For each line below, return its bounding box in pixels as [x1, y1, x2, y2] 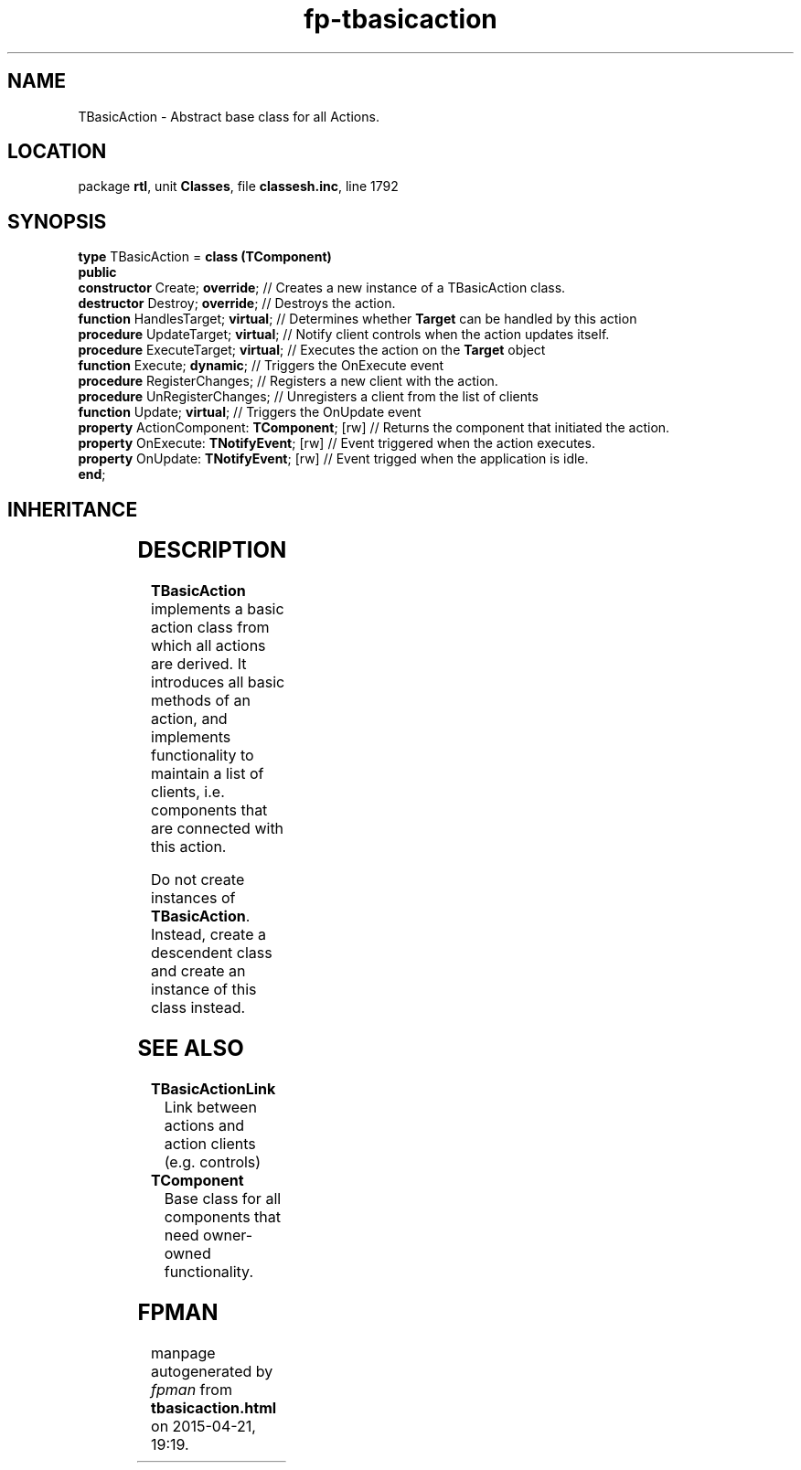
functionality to [151, 746, 254, 765]
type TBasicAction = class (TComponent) [78, 249, 332, 265]
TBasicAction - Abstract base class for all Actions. [78, 108, 379, 124]
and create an [151, 962, 246, 981]
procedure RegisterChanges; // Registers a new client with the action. [78, 373, 498, 389]
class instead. [151, 998, 246, 1017]
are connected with [151, 819, 284, 838]
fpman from [151, 1379, 232, 1399]
